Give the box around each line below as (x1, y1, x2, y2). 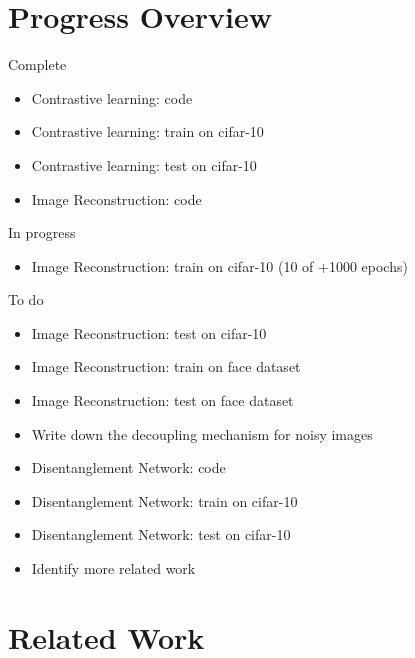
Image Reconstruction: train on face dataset (31, 356, 301, 377)
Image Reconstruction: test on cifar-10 (31, 322, 267, 343)
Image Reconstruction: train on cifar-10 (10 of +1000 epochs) (31, 255, 408, 276)
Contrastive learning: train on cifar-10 (31, 121, 264, 142)
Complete (8, 54, 67, 75)
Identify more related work (31, 558, 196, 579)
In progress (8, 222, 76, 243)
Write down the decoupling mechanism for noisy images (31, 423, 373, 444)
